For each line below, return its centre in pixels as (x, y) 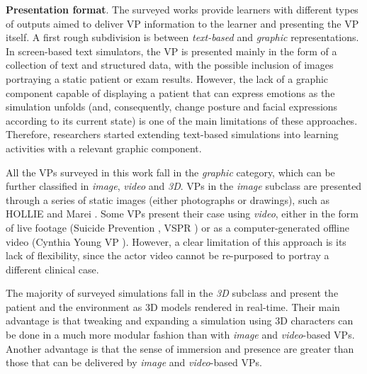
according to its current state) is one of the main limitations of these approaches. (182, 120)
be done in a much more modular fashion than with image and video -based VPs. (180, 335)
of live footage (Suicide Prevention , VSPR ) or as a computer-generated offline (177, 227)
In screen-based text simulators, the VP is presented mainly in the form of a (171, 51)
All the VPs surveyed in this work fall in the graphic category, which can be (170, 172)
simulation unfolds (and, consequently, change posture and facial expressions (172, 107)
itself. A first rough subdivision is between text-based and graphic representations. (182, 37)
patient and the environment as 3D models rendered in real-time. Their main (173, 306)
